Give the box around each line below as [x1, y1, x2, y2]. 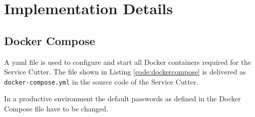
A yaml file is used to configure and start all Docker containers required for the [4, 56, 251, 67]
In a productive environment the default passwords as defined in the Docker [4, 93, 241, 104]
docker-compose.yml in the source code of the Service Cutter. [4, 76, 199, 87]
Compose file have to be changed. [4, 103, 108, 114]
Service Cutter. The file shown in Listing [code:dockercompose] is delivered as [4, 66, 246, 77]
